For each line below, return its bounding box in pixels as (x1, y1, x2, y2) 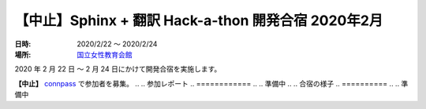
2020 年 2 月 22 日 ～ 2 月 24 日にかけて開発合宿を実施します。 (14, 64, 222, 74)
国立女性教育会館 (77, 49, 133, 59)
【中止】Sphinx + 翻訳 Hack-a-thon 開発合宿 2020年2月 (14, 12, 383, 29)
